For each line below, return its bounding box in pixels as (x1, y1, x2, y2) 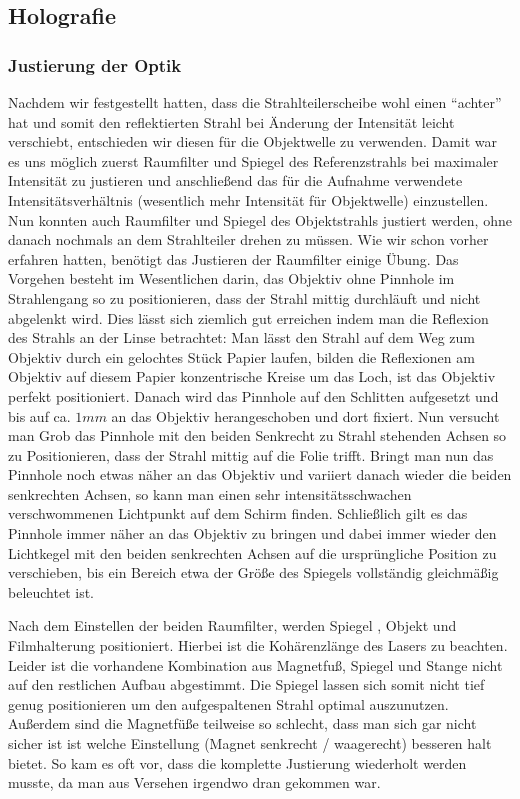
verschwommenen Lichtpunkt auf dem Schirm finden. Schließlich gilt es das (8, 503, 468, 524)
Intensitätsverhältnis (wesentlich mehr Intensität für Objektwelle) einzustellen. (8, 189, 489, 210)
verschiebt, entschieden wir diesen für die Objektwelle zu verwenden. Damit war (8, 131, 498, 152)
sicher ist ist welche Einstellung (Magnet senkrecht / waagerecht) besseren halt (8, 733, 492, 753)
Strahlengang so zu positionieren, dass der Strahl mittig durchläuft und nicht (8, 287, 481, 308)
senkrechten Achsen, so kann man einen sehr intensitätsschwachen (8, 483, 412, 504)
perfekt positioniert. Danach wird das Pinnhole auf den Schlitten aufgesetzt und (8, 385, 499, 406)
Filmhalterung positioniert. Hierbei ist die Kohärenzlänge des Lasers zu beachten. (8, 635, 508, 656)
